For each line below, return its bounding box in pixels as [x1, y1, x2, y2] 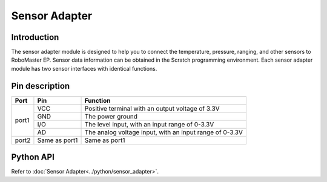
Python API [11, 152, 54, 163]
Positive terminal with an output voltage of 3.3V [84, 104, 220, 112]
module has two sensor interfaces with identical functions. [11, 65, 157, 72]
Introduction [11, 32, 59, 42]
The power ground [84, 112, 138, 120]
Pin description [11, 80, 70, 91]
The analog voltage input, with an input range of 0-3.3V [84, 128, 243, 136]
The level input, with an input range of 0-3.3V [84, 120, 214, 128]
